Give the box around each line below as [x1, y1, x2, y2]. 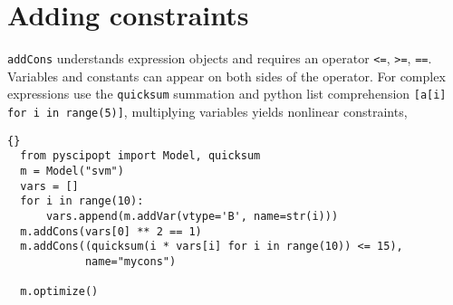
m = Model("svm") [20, 165, 124, 177]
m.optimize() [20, 285, 99, 299]
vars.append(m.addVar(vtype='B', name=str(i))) [45, 209, 339, 223]
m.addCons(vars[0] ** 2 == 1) [20, 224, 202, 238]
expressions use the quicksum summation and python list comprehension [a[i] [7, 84, 447, 103]
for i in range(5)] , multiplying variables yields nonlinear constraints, [7, 102, 408, 121]
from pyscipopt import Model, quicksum [20, 149, 261, 163]
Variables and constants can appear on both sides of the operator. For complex [7, 66, 446, 85]
